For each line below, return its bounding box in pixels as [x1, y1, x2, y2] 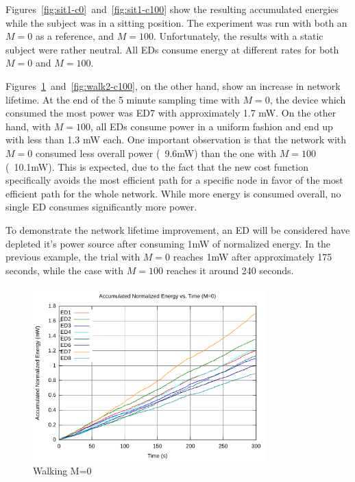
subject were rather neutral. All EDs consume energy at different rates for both [5, 42, 339, 56]
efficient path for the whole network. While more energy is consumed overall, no [5, 186, 341, 200]
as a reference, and [35, 29, 114, 43]
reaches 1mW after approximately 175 [173, 250, 332, 264]
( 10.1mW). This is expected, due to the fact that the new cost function [5, 159, 308, 173]
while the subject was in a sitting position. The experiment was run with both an [5, 15, 347, 29]
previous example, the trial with [5, 250, 140, 264]
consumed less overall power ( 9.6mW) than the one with [35, 145, 276, 160]
